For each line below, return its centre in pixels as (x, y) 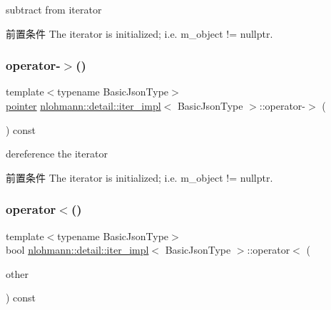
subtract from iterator (54, 9)
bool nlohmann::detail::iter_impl (77, 250)
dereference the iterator (57, 154)
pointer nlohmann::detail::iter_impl (83, 105)
